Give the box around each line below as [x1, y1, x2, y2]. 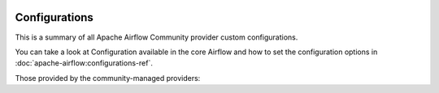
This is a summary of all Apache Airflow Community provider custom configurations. [15, 32, 298, 42]
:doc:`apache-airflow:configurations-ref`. [15, 58, 154, 68]
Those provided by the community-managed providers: [15, 73, 201, 82]
